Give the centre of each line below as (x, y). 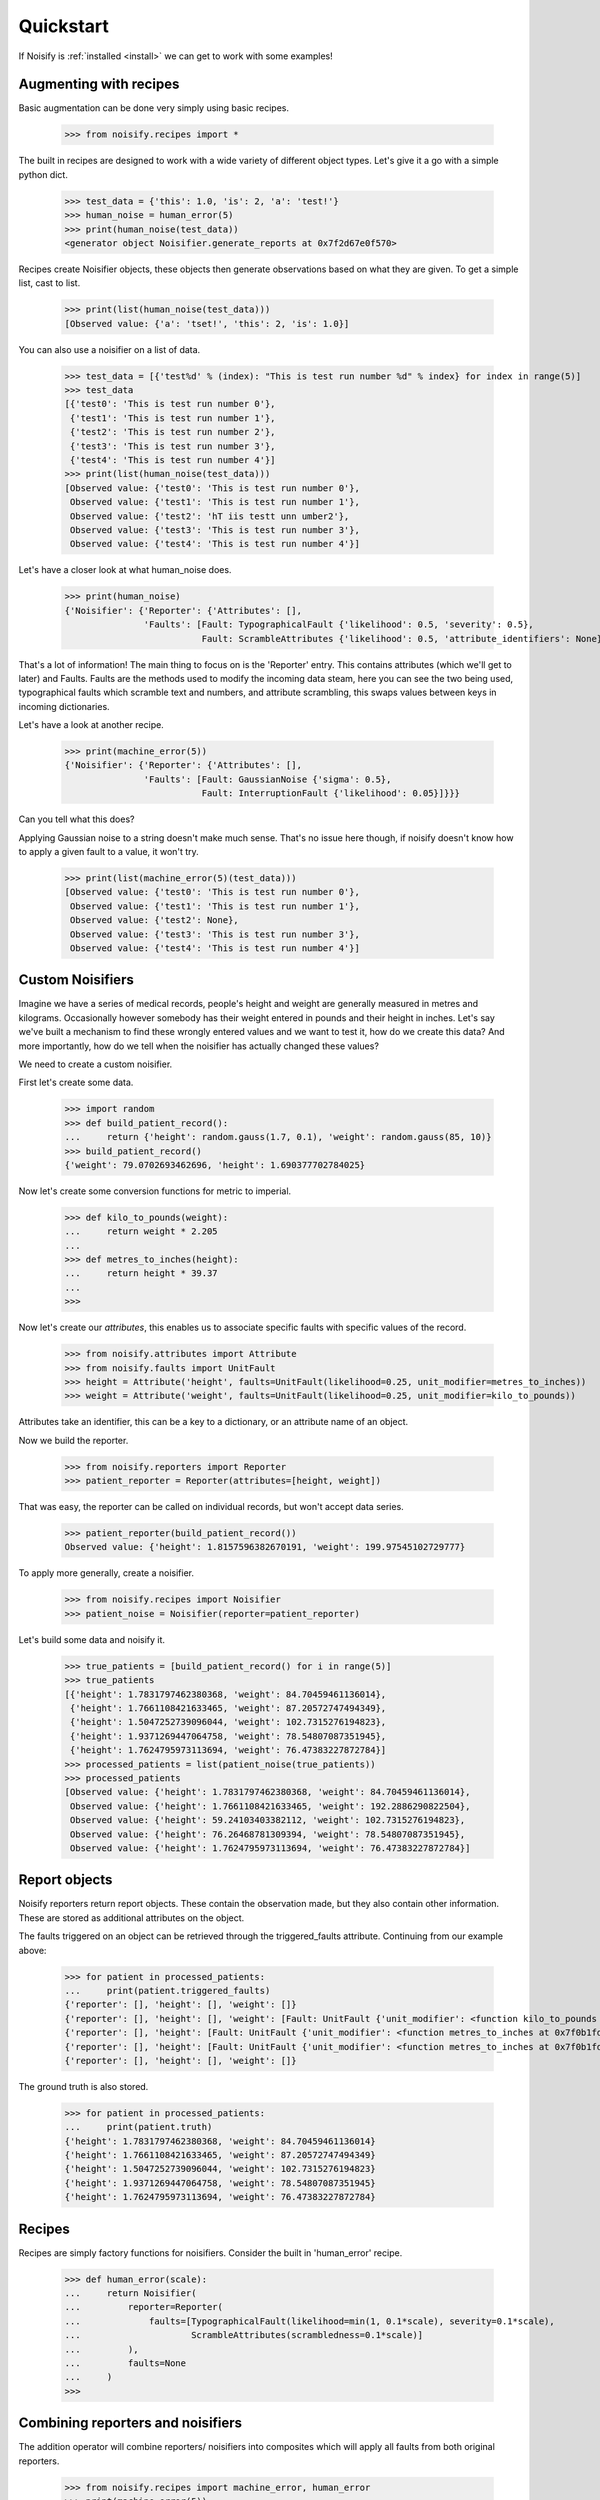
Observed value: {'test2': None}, (154, 920)
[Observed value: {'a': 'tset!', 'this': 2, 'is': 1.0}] (207, 323)
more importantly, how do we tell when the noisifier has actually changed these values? (199, 1046)
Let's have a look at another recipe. (91, 725)
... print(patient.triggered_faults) (167, 1990)
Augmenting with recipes (99, 84)
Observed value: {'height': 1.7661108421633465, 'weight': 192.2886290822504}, (270, 1806)
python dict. (43, 174)
